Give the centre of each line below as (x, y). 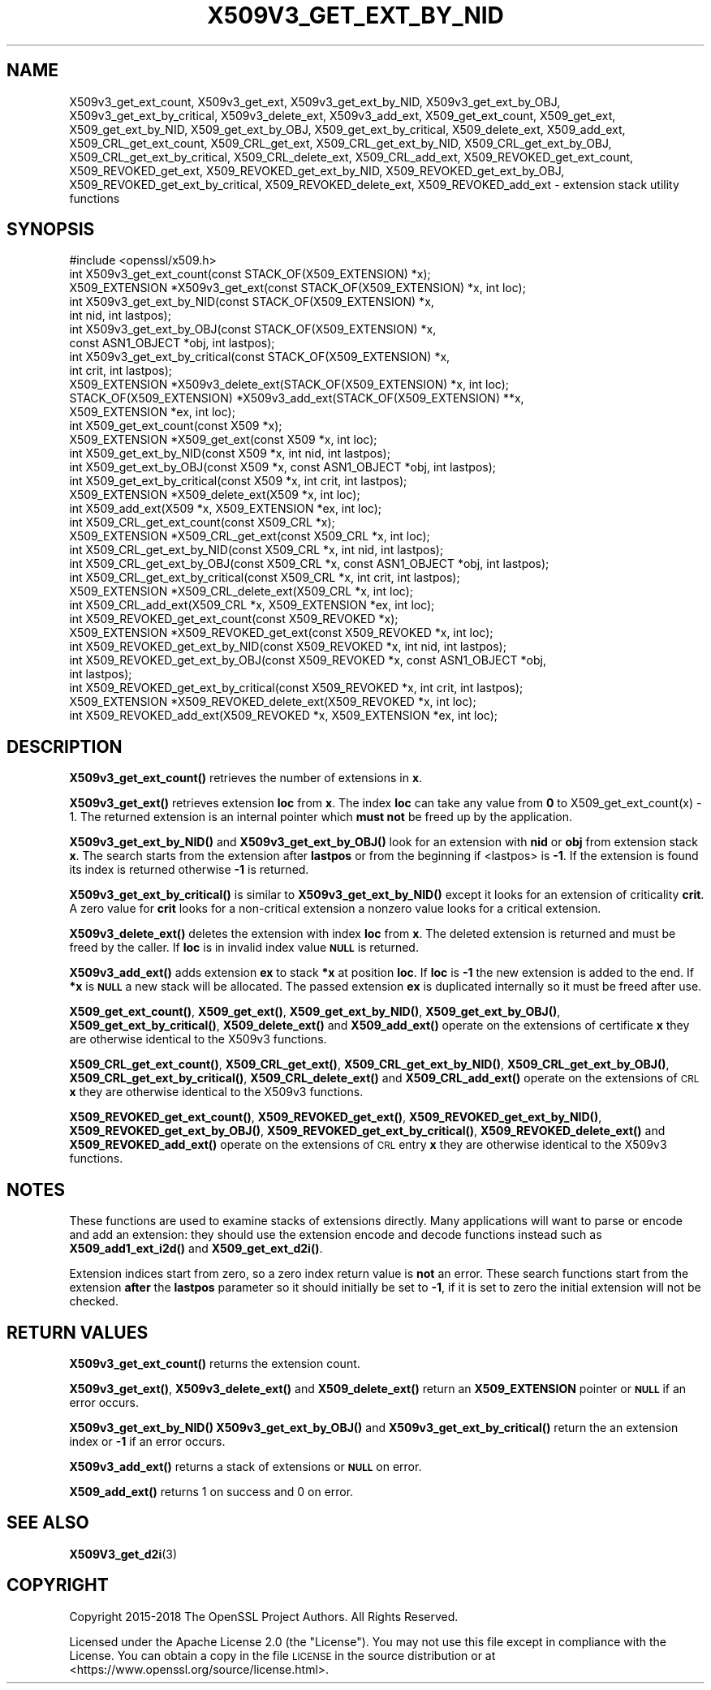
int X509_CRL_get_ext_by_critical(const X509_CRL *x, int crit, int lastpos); (265, 578)
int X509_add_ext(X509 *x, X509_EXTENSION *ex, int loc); (226, 509)
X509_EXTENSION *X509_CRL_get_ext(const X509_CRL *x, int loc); (250, 536)
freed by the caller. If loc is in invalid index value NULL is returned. (244, 948)
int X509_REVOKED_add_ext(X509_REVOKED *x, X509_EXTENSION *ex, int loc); (284, 716)
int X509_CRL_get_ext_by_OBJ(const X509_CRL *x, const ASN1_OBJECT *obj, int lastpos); (309, 564)
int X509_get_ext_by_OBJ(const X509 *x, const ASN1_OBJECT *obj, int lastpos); (282, 467)
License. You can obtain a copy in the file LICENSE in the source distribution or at (282, 1655)
